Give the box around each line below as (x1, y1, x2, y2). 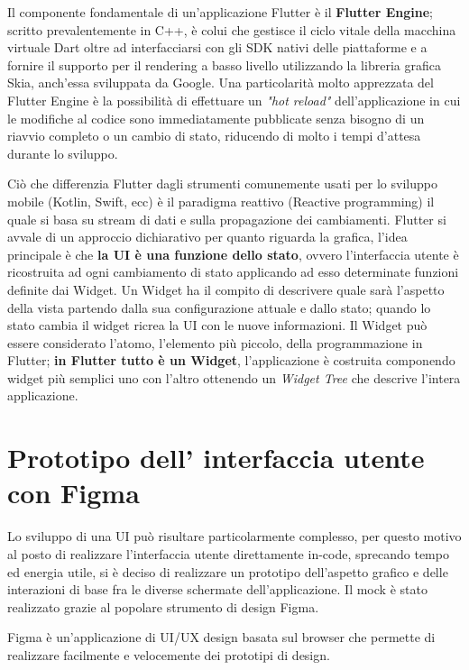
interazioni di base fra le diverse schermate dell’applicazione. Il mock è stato (7, 580, 428, 599)
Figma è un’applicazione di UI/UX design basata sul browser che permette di (7, 628, 436, 647)
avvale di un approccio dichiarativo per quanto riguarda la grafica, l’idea (7, 227, 408, 246)
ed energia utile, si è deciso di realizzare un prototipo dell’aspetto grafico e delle (7, 562, 448, 581)
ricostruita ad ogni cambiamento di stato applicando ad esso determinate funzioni (7, 262, 459, 281)
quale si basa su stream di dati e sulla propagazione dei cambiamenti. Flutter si (7, 209, 446, 228)
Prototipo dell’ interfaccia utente (7, 439, 425, 476)
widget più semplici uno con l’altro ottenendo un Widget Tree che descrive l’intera (7, 368, 461, 387)
